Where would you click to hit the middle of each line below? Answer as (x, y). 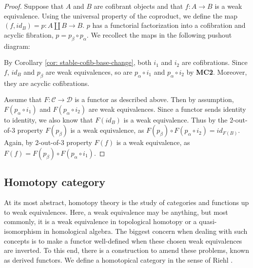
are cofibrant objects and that (138, 6)
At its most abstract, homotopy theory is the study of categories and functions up (126, 202)
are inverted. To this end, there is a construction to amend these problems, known (127, 250)
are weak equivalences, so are (89, 72)
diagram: (17, 46)
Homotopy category (55, 182)
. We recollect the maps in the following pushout (159, 34)
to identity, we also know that (49, 119)
